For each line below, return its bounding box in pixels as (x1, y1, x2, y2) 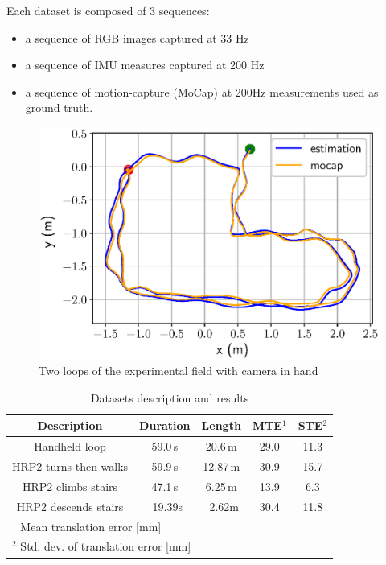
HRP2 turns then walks (12, 458, 129, 475)
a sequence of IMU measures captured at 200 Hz (25, 56, 265, 73)
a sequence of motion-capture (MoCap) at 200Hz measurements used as (25, 83, 379, 100)
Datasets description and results (90, 389, 249, 406)
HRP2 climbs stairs (23, 477, 118, 494)
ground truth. (25, 99, 93, 116)
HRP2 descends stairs (16, 497, 124, 514)
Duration (139, 417, 191, 434)
